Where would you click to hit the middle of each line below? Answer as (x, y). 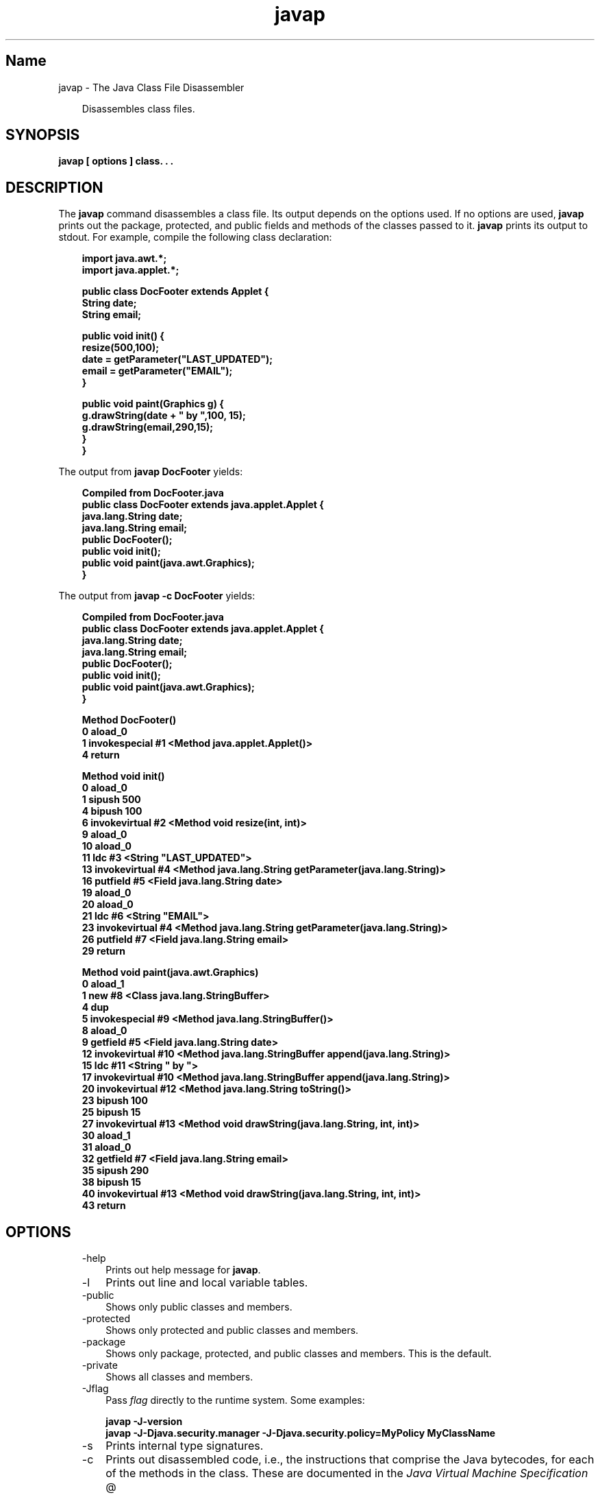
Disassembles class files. (138, 108)
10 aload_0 (107, 846)
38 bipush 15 (112, 1182)
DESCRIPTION (54, 187)
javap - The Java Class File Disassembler (151, 87)
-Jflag (95, 1389)
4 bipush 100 (112, 811)
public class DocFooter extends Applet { (175, 291)
